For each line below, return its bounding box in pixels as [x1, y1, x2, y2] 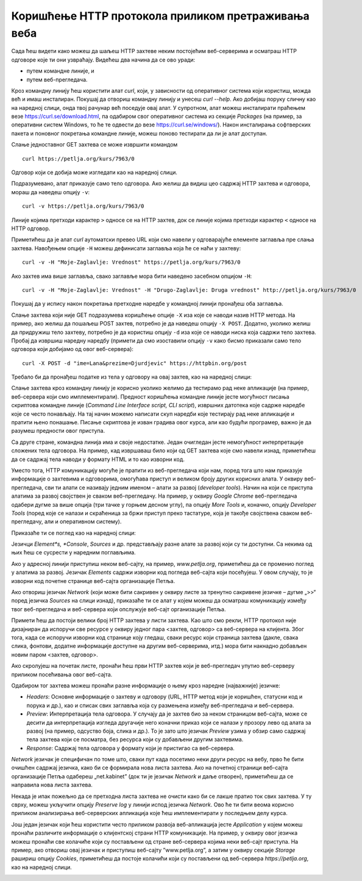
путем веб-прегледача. [26, 76, 88, 83]
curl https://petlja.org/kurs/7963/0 [22, 155, 135, 162]
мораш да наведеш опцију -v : [11, 188, 90, 195]
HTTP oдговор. [11, 225, 51, 232]
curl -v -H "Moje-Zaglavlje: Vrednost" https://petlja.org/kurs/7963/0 [22, 259, 241, 266]
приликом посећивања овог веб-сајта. [11, 670, 113, 678]
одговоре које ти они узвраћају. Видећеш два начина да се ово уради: [11, 56, 196, 63]
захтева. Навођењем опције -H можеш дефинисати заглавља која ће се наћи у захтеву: [11, 244, 241, 252]
